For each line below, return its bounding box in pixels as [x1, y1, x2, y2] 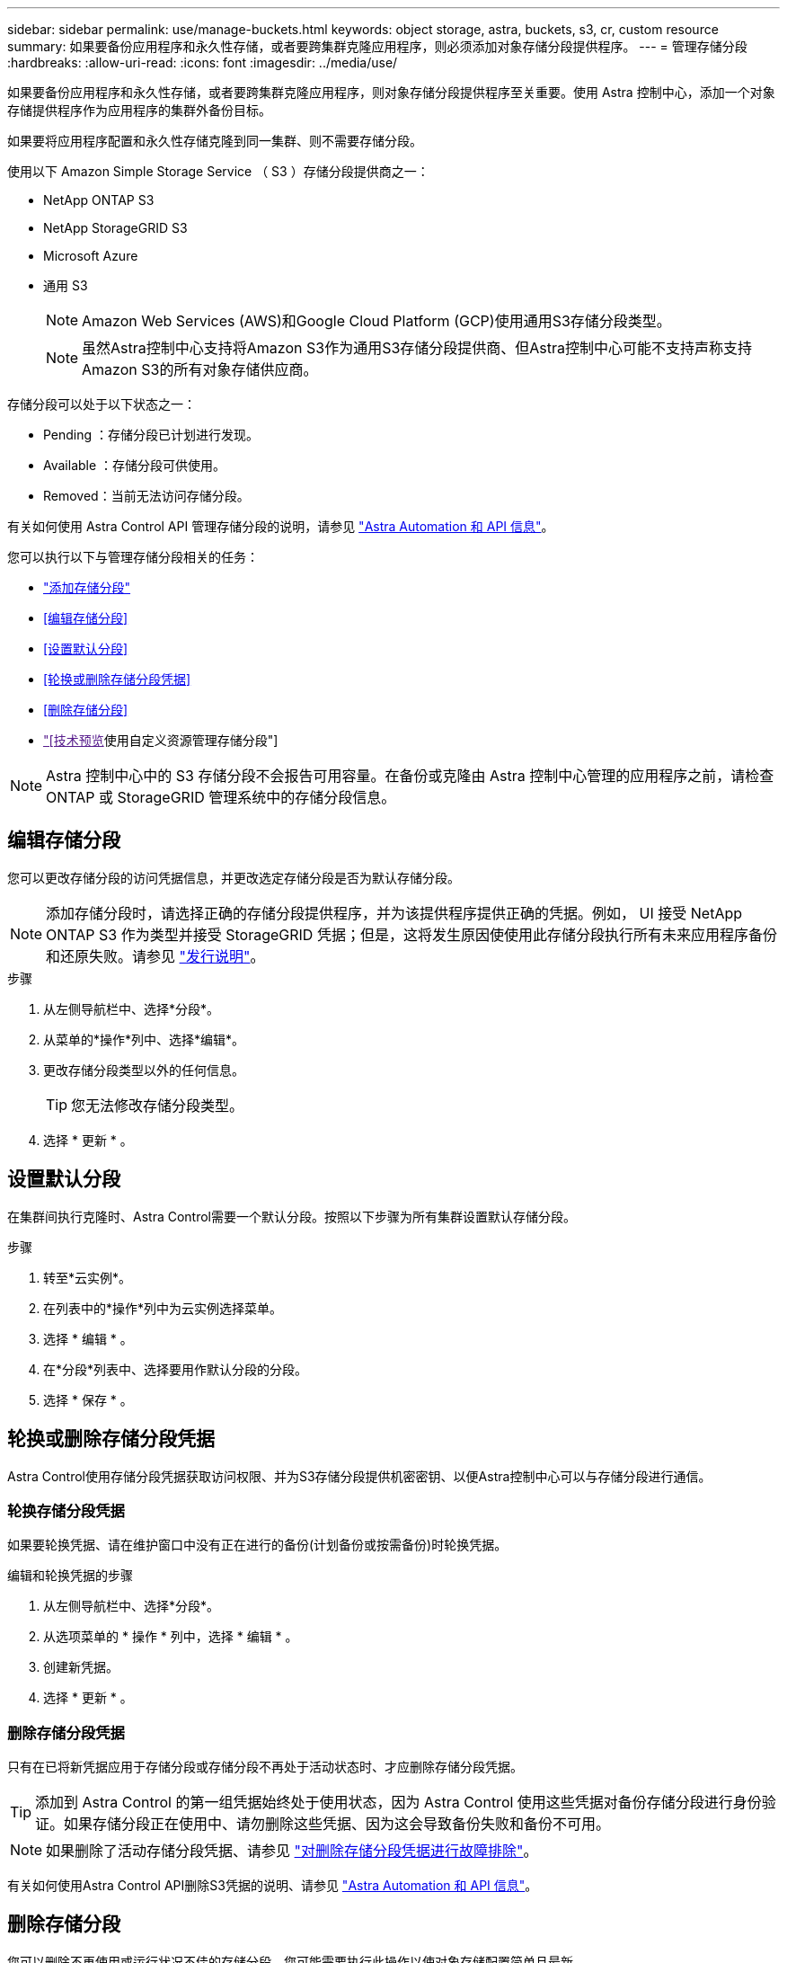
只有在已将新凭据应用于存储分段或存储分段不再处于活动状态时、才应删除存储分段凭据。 [7, 1759, 523, 1775]
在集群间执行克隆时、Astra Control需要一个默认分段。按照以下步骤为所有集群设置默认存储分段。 [7, 1208, 576, 1224]
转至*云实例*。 [43, 1269, 132, 1285]
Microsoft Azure [43, 248, 138, 263]
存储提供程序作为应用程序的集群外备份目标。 [7, 102, 271, 118]
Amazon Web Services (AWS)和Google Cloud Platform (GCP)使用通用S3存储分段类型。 [82, 312, 671, 330]
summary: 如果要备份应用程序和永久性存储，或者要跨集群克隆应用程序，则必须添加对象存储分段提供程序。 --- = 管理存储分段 [7, 39, 747, 54]
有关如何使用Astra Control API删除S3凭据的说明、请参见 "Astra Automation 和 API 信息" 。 [7, 1878, 538, 1894]
